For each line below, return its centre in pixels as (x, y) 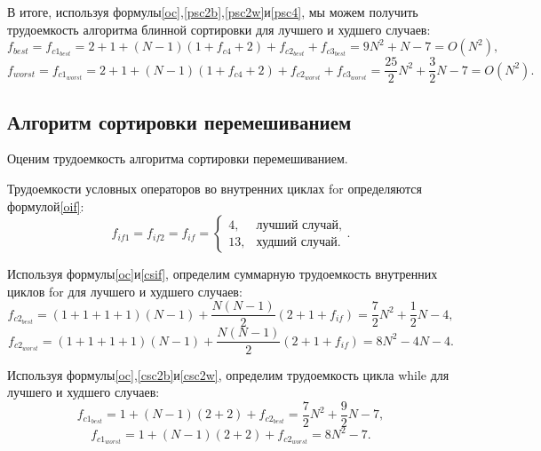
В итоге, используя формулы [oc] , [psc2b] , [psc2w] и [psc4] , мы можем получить (213, 12)
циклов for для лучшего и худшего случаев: (125, 291)
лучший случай (297, 225)
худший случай (297, 242)
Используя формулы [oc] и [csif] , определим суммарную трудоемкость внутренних (223, 274)
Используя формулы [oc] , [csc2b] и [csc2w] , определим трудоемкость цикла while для (228, 374)
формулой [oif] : (46, 206)
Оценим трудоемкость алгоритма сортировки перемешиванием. (178, 158)
